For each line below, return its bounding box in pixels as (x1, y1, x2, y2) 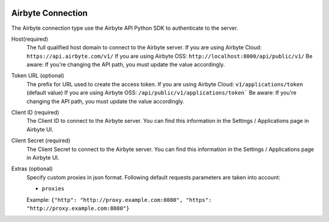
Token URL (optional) (11, 72, 65, 79)
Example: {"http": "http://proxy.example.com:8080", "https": (26, 196, 212, 203)
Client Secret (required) (11, 137, 71, 144)
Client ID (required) (11, 109, 60, 116)
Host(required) (11, 35, 49, 43)
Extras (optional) (11, 165, 53, 173)
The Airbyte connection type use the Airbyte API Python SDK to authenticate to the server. (11, 24, 239, 32)
